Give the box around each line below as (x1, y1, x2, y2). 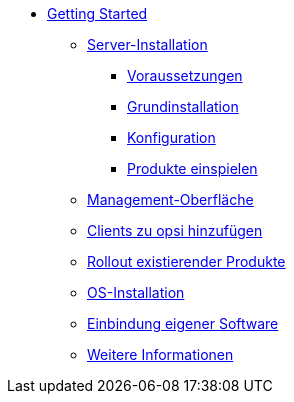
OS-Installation (87, 284, 185, 301)
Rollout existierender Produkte (87, 253, 286, 270)
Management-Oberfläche (87, 191, 254, 208)
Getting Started (47, 5, 148, 22)
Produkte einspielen (127, 160, 258, 177)
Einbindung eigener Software (87, 315, 279, 332)
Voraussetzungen (127, 67, 243, 84)
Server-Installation (87, 36, 208, 53)
